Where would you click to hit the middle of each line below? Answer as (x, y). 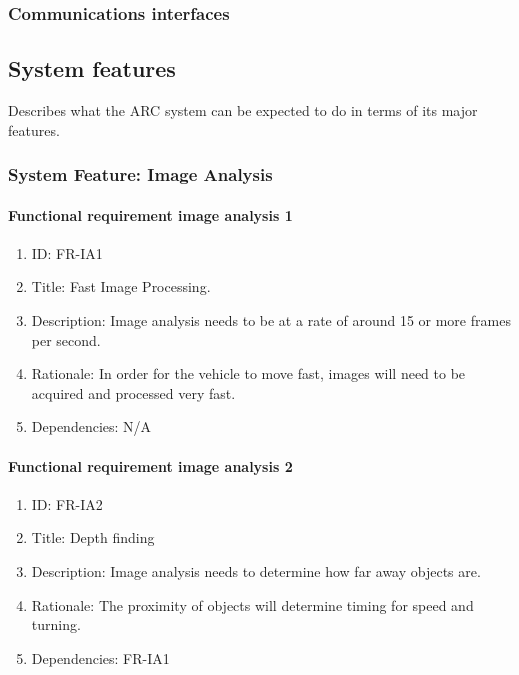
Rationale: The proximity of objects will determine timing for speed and (252, 604)
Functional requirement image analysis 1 (150, 214)
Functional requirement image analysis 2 (150, 465)
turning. (56, 624)
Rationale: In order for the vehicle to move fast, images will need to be (248, 373)
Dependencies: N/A (91, 426)
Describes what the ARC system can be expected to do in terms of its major (243, 110)
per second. (66, 339)
